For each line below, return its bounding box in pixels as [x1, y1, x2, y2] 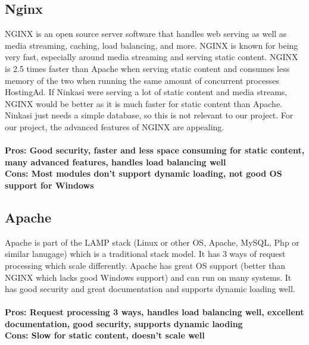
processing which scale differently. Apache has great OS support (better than [5, 259, 286, 271]
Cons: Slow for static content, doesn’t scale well [5, 329, 205, 341]
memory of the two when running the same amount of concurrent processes [5, 74, 279, 86]
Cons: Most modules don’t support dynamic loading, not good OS [5, 167, 282, 180]
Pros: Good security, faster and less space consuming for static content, [5, 144, 305, 156]
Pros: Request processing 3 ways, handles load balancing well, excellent [5, 306, 304, 318]
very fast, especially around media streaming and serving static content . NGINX [5, 51, 298, 63]
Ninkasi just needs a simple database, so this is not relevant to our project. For [5, 109, 294, 121]
